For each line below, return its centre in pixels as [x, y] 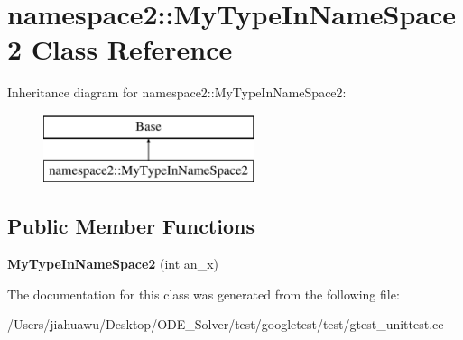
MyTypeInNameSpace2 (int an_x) [113, 264]
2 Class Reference [120, 49]
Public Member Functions [131, 226]
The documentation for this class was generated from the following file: [204, 294]
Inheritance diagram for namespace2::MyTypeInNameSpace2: [177, 92]
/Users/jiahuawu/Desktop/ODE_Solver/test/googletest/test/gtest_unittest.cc [226, 324]
